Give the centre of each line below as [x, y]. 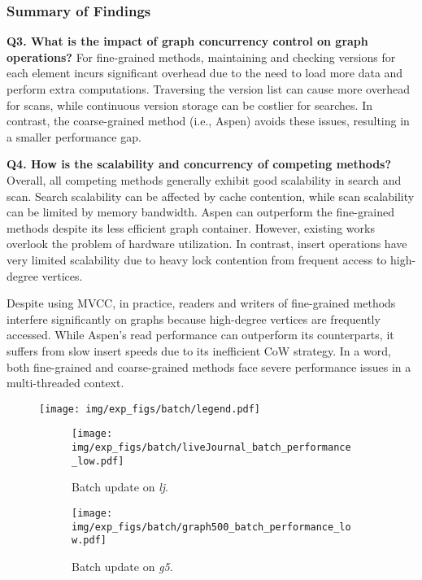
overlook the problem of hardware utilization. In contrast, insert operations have [207, 244]
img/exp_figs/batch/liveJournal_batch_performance [211, 447]
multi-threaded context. [65, 383]
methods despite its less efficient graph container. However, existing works [191, 227]
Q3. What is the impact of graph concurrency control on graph [187, 41]
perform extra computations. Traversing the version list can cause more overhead [209, 89]
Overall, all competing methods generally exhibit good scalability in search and [204, 179]
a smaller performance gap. [74, 136]
